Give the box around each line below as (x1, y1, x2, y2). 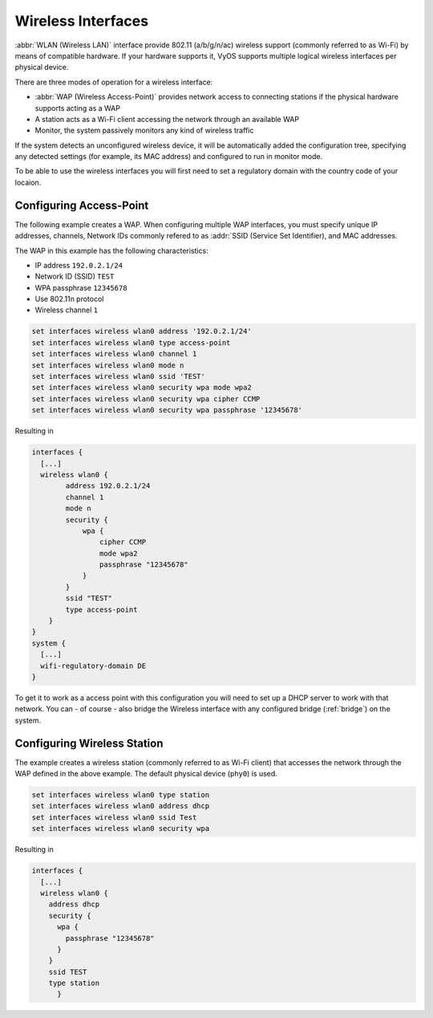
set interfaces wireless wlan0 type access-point (31, 338, 231, 347)
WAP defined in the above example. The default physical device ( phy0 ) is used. (14, 769, 278, 779)
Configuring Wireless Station (14, 736, 164, 750)
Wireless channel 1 (34, 305, 99, 315)
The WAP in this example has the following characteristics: (14, 246, 208, 255)
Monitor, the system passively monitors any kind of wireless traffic (34, 125, 254, 136)
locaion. (14, 177, 42, 187)
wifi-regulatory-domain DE (40, 661, 147, 670)
